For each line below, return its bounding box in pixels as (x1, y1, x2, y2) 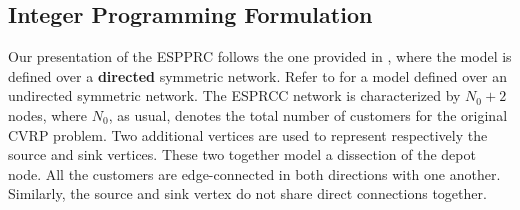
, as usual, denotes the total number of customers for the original (108, 104, 508, 125)
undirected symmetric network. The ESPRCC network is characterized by (8, 85, 461, 106)
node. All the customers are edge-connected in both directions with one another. (8, 163, 501, 184)
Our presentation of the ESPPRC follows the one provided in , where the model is (8, 46, 512, 67)
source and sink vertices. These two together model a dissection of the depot (8, 144, 476, 165)
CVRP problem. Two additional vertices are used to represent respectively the (8, 124, 488, 145)
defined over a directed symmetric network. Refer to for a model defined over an (8, 65, 508, 86)
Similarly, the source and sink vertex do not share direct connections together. (8, 183, 487, 204)
